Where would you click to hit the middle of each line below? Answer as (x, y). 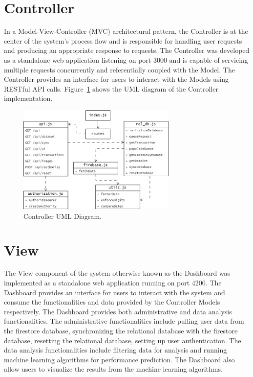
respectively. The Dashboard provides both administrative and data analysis (118, 311)
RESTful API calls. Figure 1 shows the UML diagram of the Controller (111, 88)
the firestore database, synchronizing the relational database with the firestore (121, 331)
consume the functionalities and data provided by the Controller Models (112, 302)
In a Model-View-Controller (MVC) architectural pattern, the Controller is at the (126, 31)
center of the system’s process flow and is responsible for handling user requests (123, 40)
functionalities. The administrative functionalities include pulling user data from (124, 321)
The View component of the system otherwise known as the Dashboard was (117, 273)
